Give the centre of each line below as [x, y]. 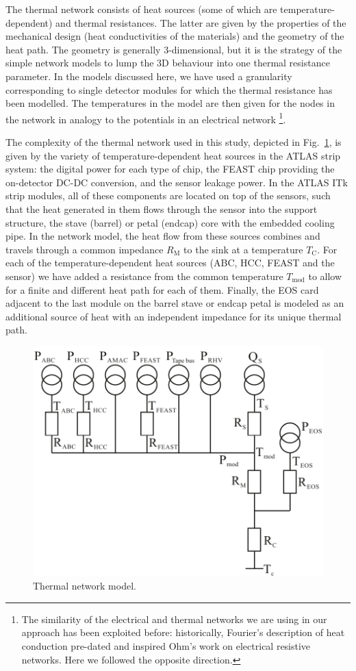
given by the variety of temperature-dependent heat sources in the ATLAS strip [173, 155]
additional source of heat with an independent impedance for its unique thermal [174, 316]
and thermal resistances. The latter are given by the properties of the [201, 22]
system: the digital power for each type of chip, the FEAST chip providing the [170, 169]
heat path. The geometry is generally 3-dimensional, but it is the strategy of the [174, 49]
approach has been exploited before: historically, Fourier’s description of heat [183, 632]
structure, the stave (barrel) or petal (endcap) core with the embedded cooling [170, 222]
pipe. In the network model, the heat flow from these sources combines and [163, 236]
